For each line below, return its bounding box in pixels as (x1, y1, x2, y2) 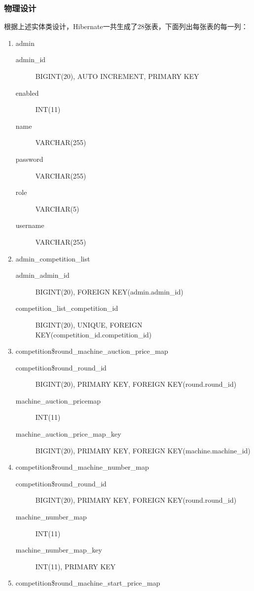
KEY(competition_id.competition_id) (35, 329, 152, 339)
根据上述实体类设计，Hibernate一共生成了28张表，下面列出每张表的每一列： (4, 21, 248, 32)
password (15, 153, 43, 164)
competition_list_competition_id (15, 303, 118, 313)
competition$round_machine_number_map (15, 462, 149, 472)
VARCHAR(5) (35, 203, 79, 214)
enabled (15, 87, 39, 98)
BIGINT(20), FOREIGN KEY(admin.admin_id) (35, 286, 183, 296)
